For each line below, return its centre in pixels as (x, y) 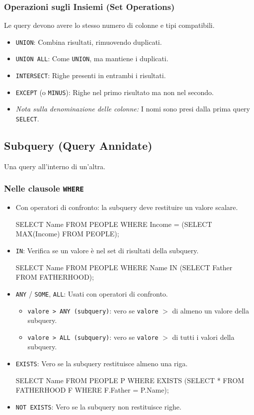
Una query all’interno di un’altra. (55, 166)
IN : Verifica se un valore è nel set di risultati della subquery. (107, 251)
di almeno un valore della (211, 310)
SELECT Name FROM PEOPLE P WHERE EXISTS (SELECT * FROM (130, 380)
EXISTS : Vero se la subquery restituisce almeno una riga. (102, 363)
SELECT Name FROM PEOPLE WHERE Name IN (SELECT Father (124, 267)
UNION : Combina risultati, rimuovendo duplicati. (89, 42)
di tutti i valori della (203, 337)
